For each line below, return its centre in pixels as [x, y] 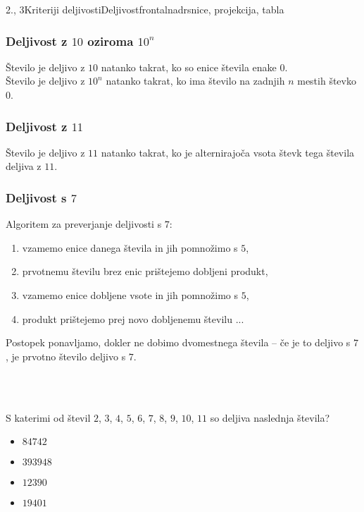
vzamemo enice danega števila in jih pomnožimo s [130, 247]
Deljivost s [36, 197]
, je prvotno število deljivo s [66, 356]
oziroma [111, 41]
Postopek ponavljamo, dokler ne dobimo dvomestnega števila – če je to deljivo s [178, 342]
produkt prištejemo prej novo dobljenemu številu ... [133, 318]
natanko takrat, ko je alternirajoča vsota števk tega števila [228, 152]
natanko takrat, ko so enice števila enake [189, 67]
